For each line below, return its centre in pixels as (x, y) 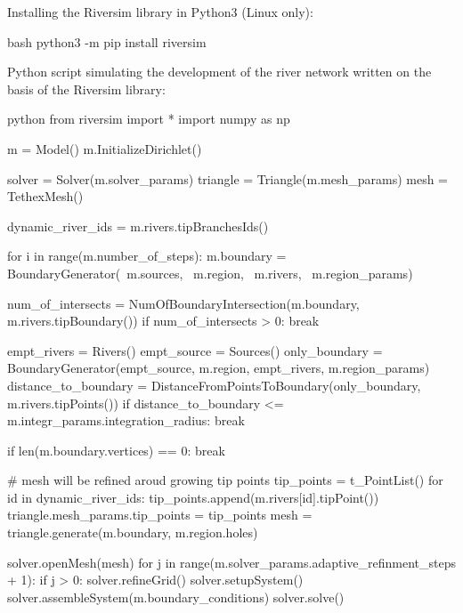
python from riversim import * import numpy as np (149, 119)
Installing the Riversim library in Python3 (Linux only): (160, 12)
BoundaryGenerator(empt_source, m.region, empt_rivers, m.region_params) (219, 368)
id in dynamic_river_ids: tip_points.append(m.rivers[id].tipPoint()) (193, 497)
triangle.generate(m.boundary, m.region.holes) (133, 532)
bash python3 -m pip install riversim (107, 41)
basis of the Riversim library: (86, 89)
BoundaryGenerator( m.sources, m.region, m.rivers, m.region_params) (210, 273)
